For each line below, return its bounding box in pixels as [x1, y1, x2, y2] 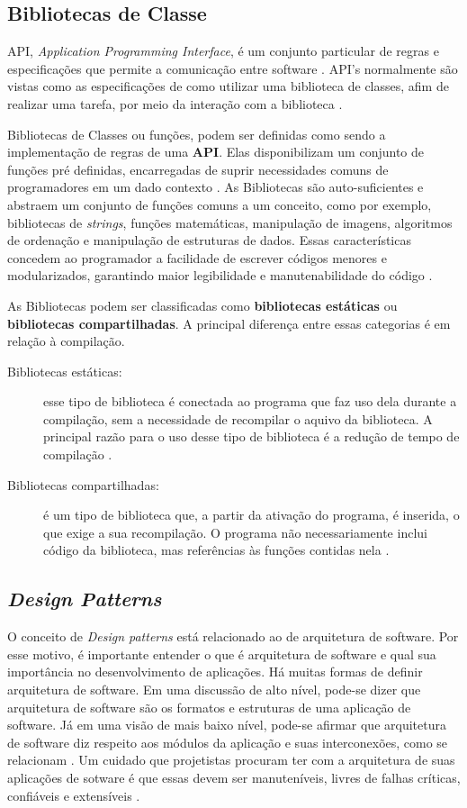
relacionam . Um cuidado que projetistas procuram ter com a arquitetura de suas [7, 750, 455, 769]
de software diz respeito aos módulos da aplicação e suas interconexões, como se [7, 732, 448, 751]
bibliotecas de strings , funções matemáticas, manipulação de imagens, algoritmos [7, 213, 453, 232]
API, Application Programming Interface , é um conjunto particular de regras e [7, 41, 439, 60]
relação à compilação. [7, 331, 125, 350]
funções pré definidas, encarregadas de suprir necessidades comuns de [7, 159, 389, 178]
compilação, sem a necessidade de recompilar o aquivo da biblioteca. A [43, 409, 433, 428]
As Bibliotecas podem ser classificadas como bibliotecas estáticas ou [7, 295, 398, 314]
